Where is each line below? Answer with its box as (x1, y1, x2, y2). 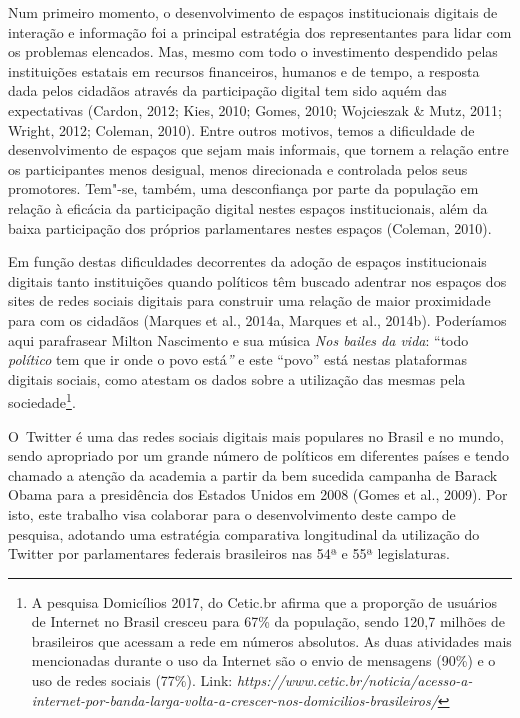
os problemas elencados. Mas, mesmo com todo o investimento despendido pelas (8, 41, 498, 62)
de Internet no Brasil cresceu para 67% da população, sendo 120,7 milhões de (31, 611, 505, 632)
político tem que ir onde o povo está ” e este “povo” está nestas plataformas (8, 349, 467, 370)
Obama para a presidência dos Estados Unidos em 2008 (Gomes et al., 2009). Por (8, 484, 508, 505)
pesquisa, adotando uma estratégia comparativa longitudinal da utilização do (8, 523, 480, 544)
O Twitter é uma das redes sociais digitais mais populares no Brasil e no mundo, (8, 425, 504, 446)
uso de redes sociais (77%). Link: (31, 670, 233, 691)
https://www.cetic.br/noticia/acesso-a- (236, 670, 473, 691)
